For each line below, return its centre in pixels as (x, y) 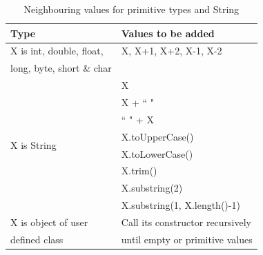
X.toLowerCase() (157, 153)
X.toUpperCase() (157, 136)
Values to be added (168, 33)
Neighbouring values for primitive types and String (131, 9)
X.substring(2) (152, 188)
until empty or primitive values (187, 239)
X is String (33, 145)
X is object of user (49, 222)
